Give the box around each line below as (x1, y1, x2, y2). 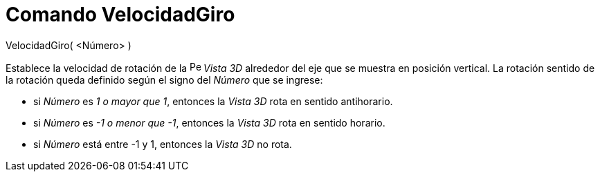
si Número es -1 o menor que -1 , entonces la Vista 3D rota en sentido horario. (33, 116, 385, 129)
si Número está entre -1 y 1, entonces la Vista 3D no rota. (33, 138, 292, 150)
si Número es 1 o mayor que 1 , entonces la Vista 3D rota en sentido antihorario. (33, 95, 393, 107)
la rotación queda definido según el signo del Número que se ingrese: (6, 73, 323, 86)
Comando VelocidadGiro (6, 3, 235, 26)
